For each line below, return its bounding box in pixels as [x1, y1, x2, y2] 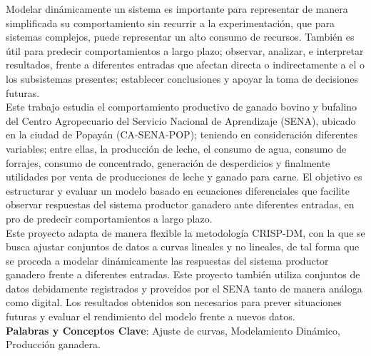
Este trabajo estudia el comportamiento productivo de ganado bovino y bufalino [6, 99, 357, 114]
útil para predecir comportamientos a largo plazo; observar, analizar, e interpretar [6, 43, 364, 58]
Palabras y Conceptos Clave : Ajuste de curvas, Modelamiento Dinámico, [6, 322, 340, 337]
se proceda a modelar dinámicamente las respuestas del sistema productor [6, 253, 329, 268]
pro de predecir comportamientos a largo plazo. [6, 210, 213, 225]
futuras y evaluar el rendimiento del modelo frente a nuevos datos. [6, 309, 295, 324]
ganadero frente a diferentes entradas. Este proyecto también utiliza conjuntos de [6, 267, 360, 282]
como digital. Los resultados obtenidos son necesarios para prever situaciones [6, 295, 342, 310]
